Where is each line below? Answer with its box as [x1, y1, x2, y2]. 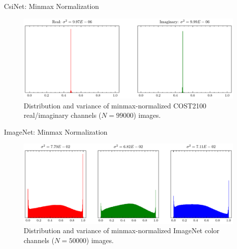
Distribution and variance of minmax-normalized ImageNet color [24, 225, 220, 236]
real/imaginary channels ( [24, 110, 102, 120]
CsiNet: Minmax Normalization [4, 1, 99, 11]
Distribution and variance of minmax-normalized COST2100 [24, 100, 206, 110]
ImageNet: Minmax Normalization [4, 126, 108, 137]
